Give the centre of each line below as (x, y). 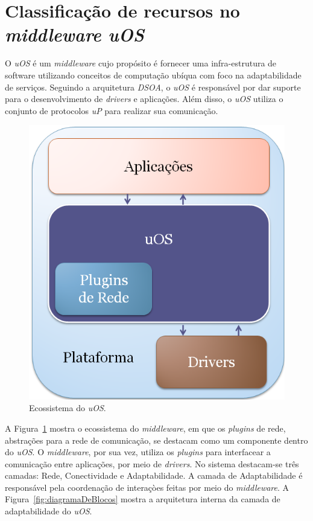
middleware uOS (74, 34)
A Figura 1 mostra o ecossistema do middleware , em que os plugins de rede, (145, 428)
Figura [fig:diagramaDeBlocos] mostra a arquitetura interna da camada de (143, 499)
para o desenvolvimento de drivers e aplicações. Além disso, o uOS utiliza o (144, 99)
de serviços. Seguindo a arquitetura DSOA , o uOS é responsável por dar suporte (153, 87)
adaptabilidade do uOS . (49, 511)
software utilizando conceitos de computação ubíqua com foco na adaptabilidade (153, 75)
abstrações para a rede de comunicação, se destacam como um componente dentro (156, 440)
